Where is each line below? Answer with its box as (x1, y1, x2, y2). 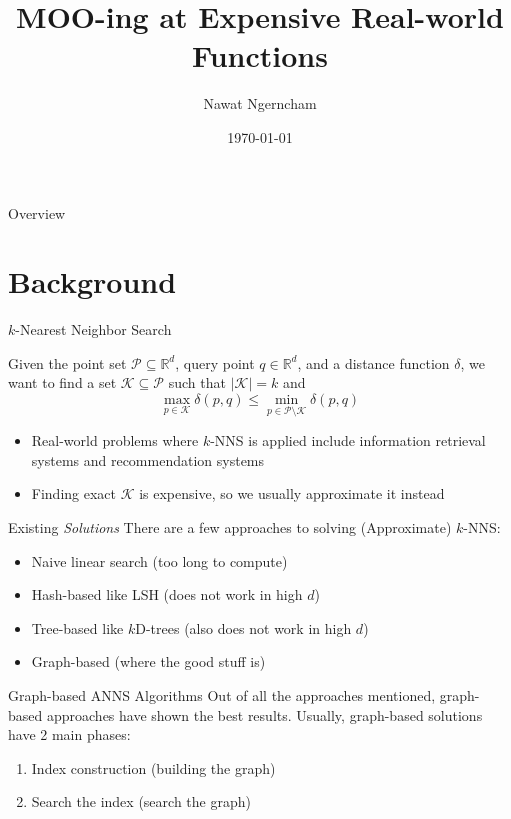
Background (8, 261, 177, 302)
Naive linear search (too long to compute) (31, 550, 288, 571)
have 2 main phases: (8, 724, 131, 745)
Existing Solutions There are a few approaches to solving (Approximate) (8, 517, 452, 537)
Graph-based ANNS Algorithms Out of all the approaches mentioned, (8, 684, 436, 705)
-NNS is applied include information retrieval (210, 430, 486, 451)
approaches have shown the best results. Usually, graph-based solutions (46, 704, 483, 725)
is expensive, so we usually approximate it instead (139, 483, 445, 504)
